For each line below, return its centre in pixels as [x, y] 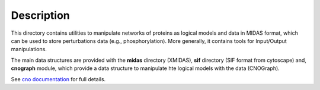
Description [41, 15]
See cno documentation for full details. [58, 79]
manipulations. [29, 49]
